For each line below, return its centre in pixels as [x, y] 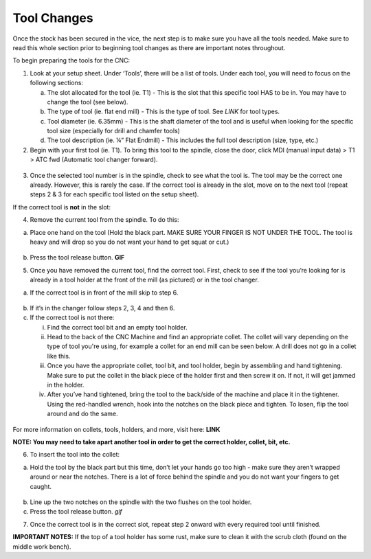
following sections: [57, 83]
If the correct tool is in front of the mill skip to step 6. [104, 293]
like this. [59, 356]
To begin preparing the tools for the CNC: [71, 60]
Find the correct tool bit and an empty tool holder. [117, 327]
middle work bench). [42, 547]
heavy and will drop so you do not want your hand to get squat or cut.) [130, 242]
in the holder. [66, 385]
